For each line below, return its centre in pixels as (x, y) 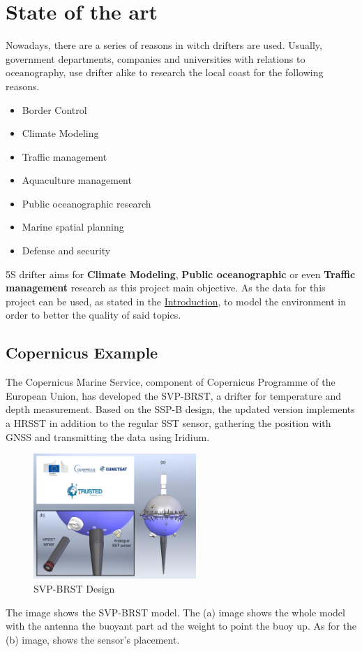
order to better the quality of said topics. (93, 315)
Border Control (54, 109)
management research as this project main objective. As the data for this (166, 288)
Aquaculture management (77, 180)
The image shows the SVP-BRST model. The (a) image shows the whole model (175, 612)
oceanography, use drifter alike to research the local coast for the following (165, 72)
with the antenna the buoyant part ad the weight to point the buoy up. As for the (181, 626)
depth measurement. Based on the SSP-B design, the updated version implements (180, 409)
